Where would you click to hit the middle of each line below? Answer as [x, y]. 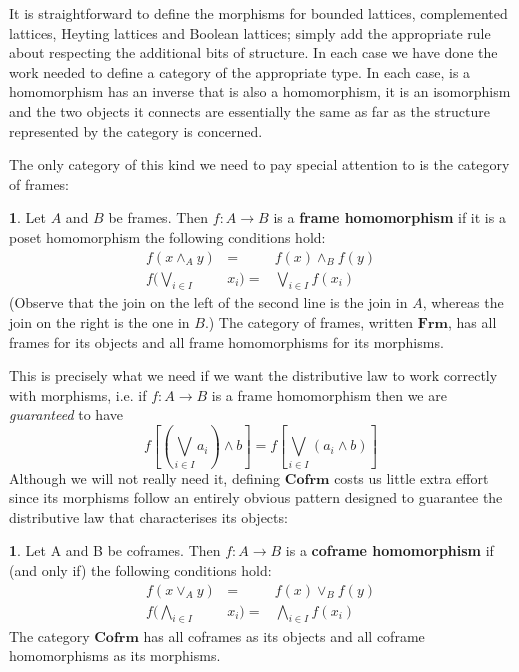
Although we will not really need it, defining [145, 477]
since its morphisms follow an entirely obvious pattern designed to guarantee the [256, 497]
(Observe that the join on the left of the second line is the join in [208, 302]
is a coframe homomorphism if [389, 550]
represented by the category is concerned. [136, 130]
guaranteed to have [66, 414]
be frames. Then [158, 217]
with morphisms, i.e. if [78, 394]
